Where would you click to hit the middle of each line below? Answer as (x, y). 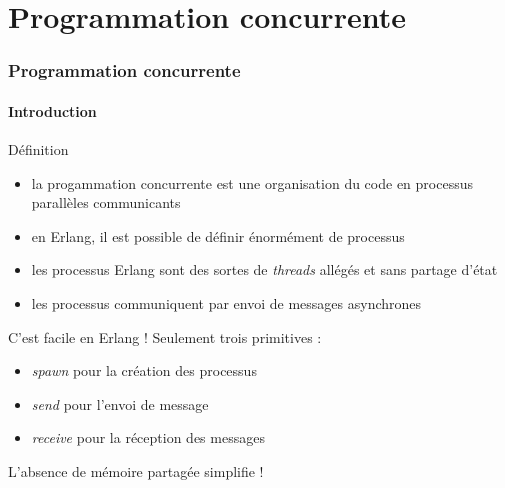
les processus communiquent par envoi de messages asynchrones (226, 302)
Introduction (52, 110)
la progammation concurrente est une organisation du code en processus (252, 182)
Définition (38, 149)
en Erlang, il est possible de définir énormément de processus (218, 235)
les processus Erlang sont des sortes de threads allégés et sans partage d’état (264, 269)
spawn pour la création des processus (144, 370)
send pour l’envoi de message (120, 403)
